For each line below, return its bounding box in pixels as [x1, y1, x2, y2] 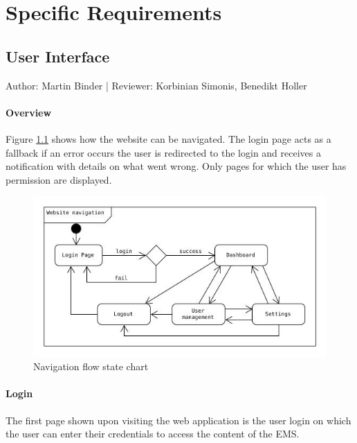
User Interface [6, 45, 110, 67]
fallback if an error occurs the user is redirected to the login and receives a [6, 145, 321, 159]
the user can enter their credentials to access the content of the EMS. [6, 426, 300, 441]
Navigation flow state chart [33, 359, 149, 374]
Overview [6, 105, 52, 119]
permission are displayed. [6, 172, 112, 186]
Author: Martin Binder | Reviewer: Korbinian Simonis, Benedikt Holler [6, 78, 307, 92]
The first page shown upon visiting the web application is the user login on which [6, 412, 351, 427]
